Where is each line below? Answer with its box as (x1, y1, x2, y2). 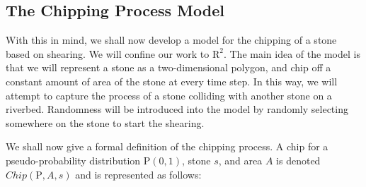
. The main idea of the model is (223, 46, 360, 61)
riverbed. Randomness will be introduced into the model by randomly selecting (6, 102, 348, 116)
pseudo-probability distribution (6, 152, 141, 167)
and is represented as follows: (75, 167, 202, 181)
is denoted (276, 152, 321, 167)
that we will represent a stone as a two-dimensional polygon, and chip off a (6, 60, 331, 75)
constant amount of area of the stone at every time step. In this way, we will (6, 73, 338, 88)
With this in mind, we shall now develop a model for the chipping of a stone (6, 32, 337, 47)
